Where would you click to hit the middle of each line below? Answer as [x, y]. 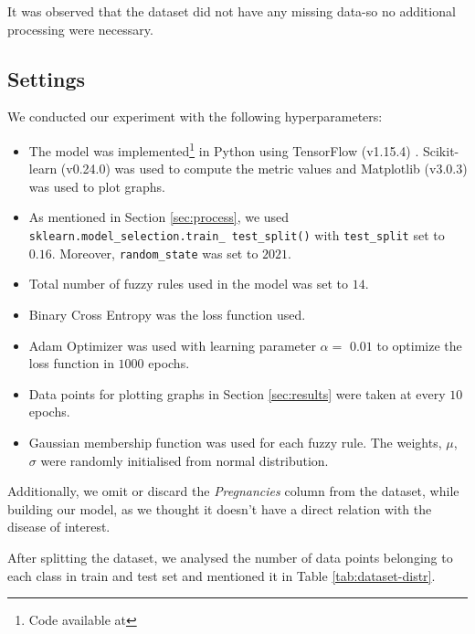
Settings [46, 78]
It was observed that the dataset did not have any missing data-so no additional [232, 11]
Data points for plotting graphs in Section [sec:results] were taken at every [237, 393]
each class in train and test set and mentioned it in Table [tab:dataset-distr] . [222, 575]
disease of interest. [59, 527]
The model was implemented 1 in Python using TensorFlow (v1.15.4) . [224, 149]
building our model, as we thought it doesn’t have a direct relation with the [220, 508]
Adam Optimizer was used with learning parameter [172, 345]
